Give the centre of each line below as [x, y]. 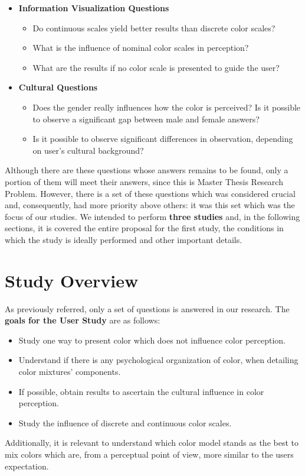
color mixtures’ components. [70, 371]
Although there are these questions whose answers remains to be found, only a [147, 170]
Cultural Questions [58, 87]
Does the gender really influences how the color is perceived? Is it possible [167, 107]
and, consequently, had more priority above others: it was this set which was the [150, 205]
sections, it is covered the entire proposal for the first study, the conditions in [144, 228]
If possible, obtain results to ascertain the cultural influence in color [141, 391]
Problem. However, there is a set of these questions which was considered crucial [150, 193]
